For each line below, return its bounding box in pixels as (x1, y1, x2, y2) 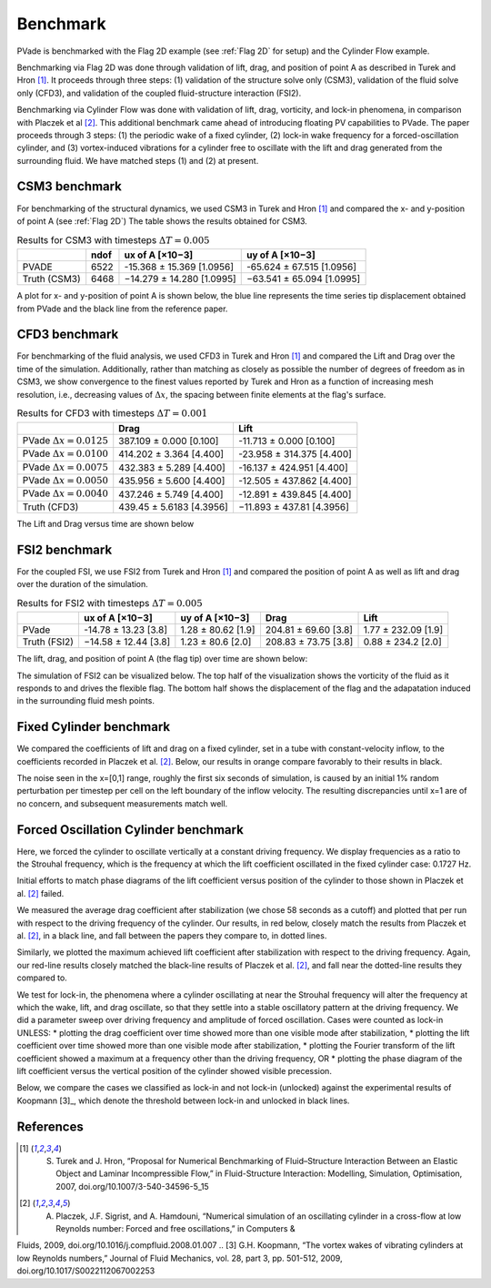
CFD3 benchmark (16, 327, 119, 342)
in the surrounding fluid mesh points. (16, 695, 155, 706)
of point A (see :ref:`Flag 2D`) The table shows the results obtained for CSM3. (16, 215, 308, 227)
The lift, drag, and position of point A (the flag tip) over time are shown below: (16, 654, 308, 664)
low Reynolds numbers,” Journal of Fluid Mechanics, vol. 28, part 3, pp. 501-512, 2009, (16, 1253, 343, 1263)
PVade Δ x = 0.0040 (22, 487, 109, 500)
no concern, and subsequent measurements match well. (16, 797, 228, 809)
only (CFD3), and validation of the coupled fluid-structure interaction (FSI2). (16, 87, 302, 98)
